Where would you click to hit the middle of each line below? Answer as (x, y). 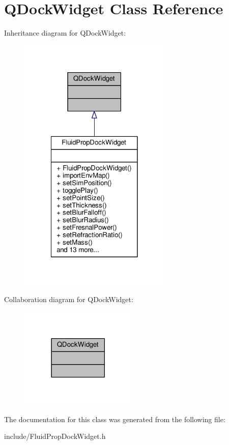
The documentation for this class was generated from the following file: (115, 419)
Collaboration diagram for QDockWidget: (69, 299)
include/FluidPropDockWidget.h (55, 436)
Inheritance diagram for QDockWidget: (65, 33)
